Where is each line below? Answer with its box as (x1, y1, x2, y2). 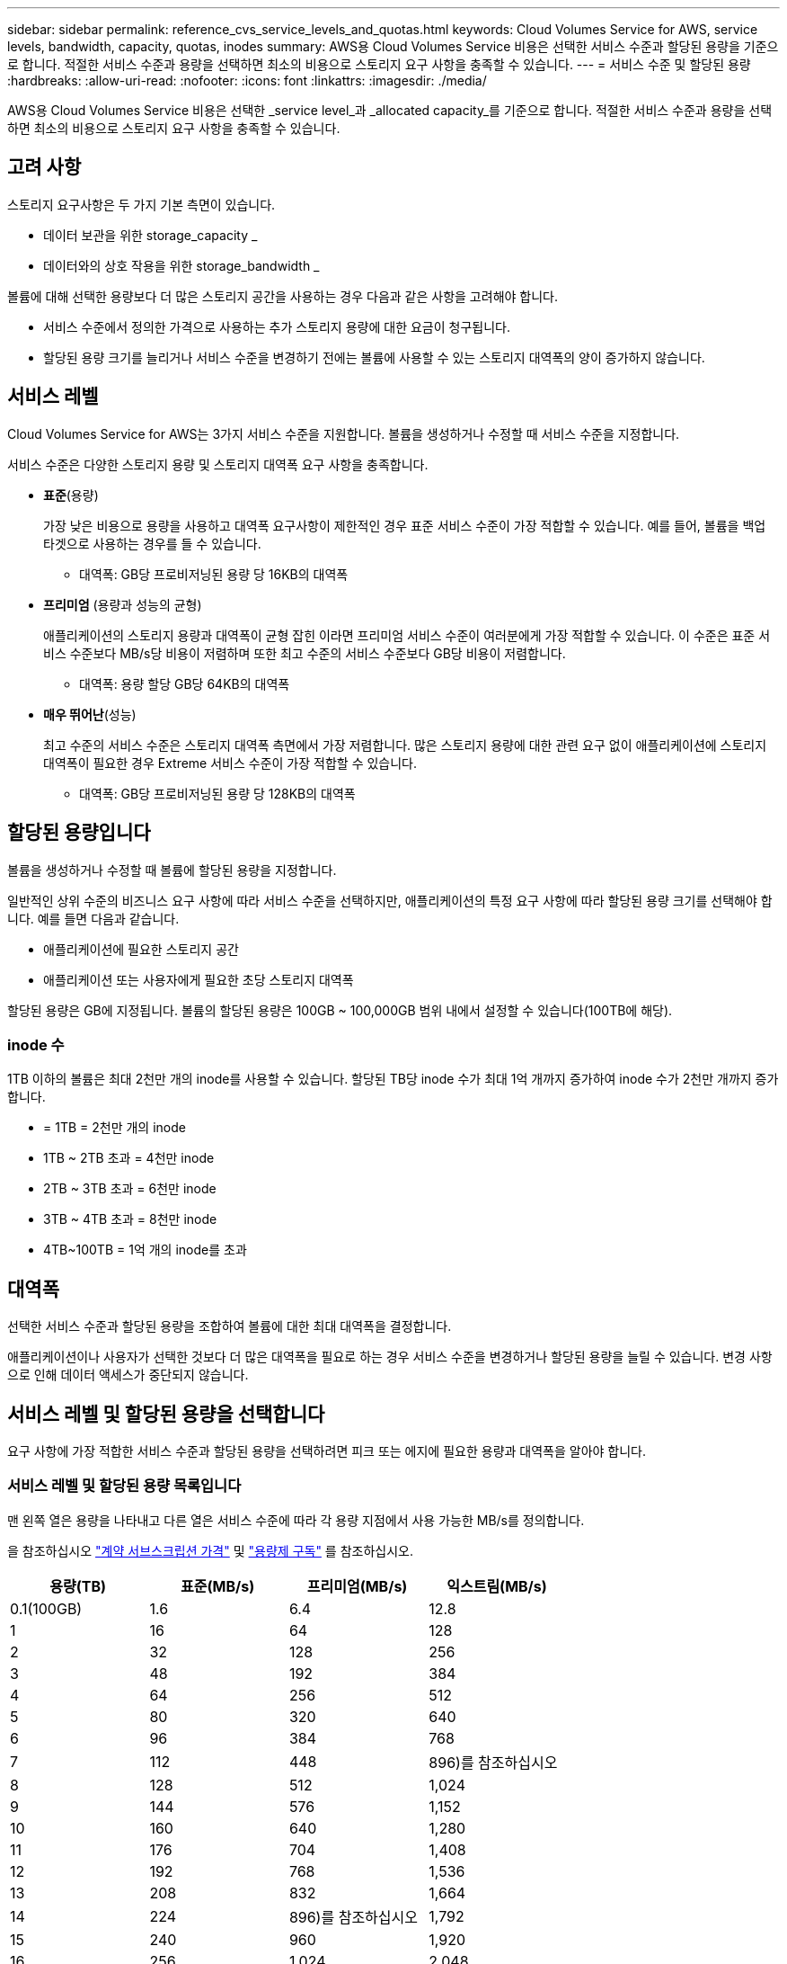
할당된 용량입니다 (7, 821, 151, 844)
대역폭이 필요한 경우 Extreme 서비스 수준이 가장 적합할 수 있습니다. (43, 754, 418, 771)
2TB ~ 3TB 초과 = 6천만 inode (43, 1181, 217, 1197)
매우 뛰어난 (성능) (43, 706, 137, 722)
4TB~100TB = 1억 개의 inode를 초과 (43, 1242, 247, 1258)
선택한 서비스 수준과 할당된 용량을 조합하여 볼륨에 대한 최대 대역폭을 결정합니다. (7, 1318, 452, 1335)
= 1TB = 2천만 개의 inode (43, 1120, 186, 1136)
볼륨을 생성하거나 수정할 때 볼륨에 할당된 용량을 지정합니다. (7, 861, 337, 878)
